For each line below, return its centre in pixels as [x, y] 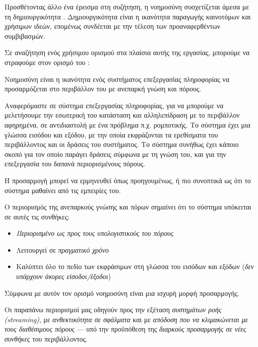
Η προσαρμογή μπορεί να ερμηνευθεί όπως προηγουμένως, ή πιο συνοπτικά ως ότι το [128, 180]
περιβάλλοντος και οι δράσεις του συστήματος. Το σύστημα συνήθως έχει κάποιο [122, 144]
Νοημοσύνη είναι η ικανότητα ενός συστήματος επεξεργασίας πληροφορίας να [117, 79]
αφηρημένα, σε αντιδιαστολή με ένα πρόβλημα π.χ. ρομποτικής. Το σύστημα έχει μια [128, 124]
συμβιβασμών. [25, 35]
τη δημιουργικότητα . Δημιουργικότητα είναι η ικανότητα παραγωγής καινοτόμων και [128, 16]
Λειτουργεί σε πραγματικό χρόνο [62, 249]
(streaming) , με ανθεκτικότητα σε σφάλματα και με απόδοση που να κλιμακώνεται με [126, 319]
